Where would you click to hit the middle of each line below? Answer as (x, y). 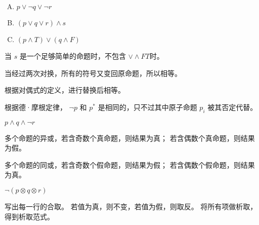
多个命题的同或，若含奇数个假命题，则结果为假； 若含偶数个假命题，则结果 (130, 164)
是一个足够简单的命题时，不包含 (73, 56)
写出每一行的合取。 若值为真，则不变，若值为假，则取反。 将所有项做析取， (131, 206)
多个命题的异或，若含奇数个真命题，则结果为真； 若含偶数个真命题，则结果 (130, 138)
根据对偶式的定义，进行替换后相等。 (65, 90)
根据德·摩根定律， (36, 107)
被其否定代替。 (232, 107)
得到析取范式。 (29, 216)
